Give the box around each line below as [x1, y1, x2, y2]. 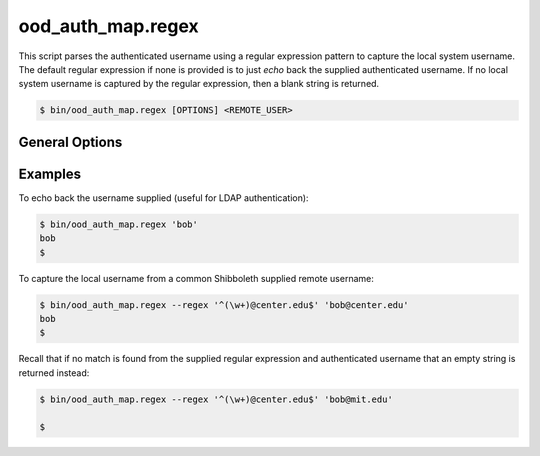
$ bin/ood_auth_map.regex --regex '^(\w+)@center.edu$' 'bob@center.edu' [39, 299, 409, 310]
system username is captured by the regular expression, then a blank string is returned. [18, 78, 380, 90]
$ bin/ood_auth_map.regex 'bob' [39, 218, 199, 230]
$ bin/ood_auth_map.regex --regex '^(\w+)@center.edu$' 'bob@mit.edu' [39, 393, 394, 405]
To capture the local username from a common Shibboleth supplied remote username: [18, 272, 374, 284]
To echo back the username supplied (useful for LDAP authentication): [18, 191, 309, 204]
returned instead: [18, 366, 90, 379]
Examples [18, 165, 82, 182]
